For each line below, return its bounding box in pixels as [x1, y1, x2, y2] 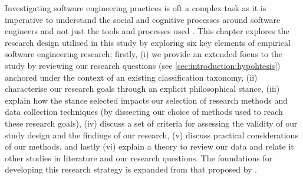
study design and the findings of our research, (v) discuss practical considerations [5, 128, 298, 141]
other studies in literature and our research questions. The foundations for [5, 151, 273, 164]
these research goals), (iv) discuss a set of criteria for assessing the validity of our [5, 117, 298, 129]
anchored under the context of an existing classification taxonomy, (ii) [5, 71, 258, 83]
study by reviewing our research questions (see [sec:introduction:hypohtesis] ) [5, 59, 281, 71]
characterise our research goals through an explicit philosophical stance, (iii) [5, 82, 280, 95]
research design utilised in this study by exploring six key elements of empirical [5, 36, 291, 48]
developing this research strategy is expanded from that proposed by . [5, 163, 257, 175]
